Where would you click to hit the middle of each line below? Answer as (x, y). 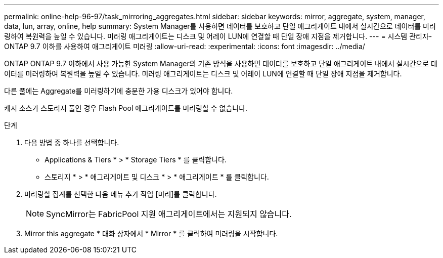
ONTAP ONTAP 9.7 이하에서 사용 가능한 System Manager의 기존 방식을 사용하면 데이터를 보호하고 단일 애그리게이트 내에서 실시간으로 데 (221, 63)
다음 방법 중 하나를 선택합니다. (72, 142)
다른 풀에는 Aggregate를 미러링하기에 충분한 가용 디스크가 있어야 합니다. (119, 91)
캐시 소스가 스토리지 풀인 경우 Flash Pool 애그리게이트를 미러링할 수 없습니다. (126, 108)
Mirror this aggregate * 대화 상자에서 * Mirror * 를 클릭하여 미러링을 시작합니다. (151, 233)
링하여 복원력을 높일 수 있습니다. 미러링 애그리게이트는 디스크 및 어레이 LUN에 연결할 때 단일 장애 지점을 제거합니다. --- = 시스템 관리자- (218, 36)
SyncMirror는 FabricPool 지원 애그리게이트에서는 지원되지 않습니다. (169, 214)
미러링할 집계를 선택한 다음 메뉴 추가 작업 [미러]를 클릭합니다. (121, 194)
